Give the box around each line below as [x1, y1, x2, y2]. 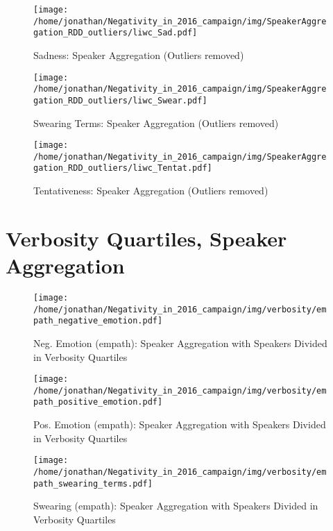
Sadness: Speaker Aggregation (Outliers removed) [33, 47, 244, 62]
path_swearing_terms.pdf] [33, 478, 153, 489]
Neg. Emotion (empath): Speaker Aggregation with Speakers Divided [33, 335, 327, 350]
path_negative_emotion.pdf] [33, 316, 163, 326]
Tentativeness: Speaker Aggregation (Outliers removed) [33, 183, 268, 198]
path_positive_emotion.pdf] [33, 397, 163, 407]
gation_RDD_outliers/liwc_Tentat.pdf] [33, 163, 212, 174]
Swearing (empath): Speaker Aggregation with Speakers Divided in [33, 498, 318, 513]
